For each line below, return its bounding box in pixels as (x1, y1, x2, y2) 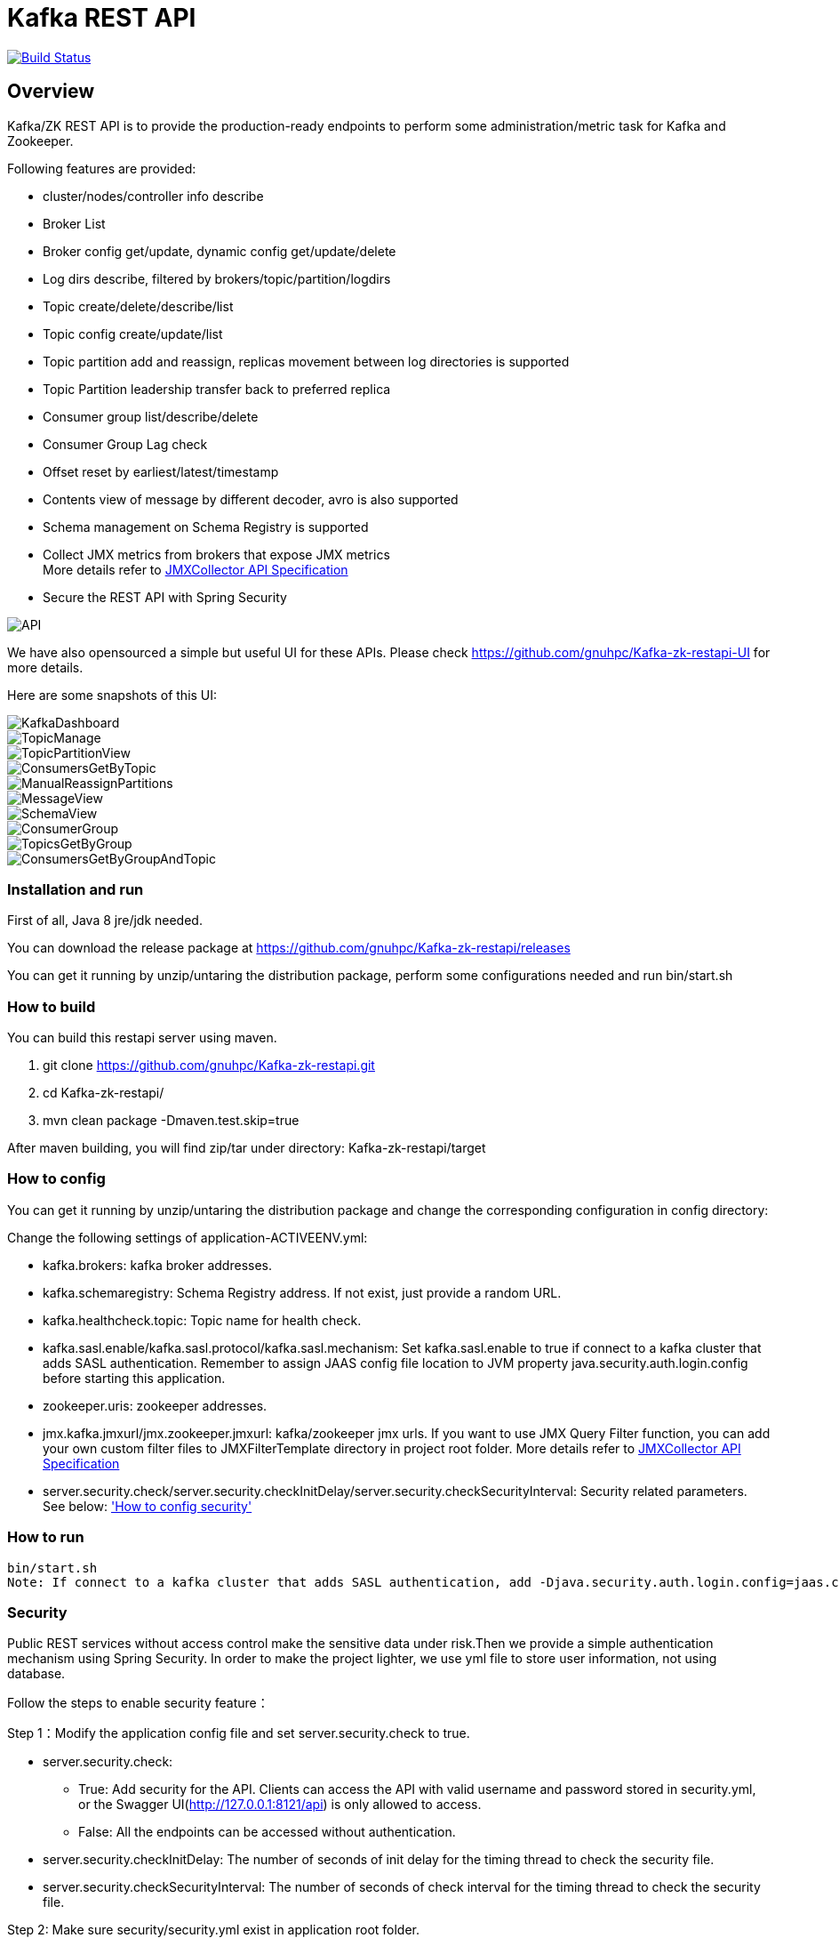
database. (7, 1666, 66, 1682)
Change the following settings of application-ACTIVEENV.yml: (7, 1229, 368, 1245)
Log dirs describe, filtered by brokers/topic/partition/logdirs (43, 270, 391, 286)
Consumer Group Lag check (43, 436, 208, 452)
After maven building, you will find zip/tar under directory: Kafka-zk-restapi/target (7, 1140, 486, 1156)
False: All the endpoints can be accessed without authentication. (78, 1824, 456, 1840)
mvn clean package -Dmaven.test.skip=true (43, 1113, 300, 1129)
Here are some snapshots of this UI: (7, 687, 218, 703)
